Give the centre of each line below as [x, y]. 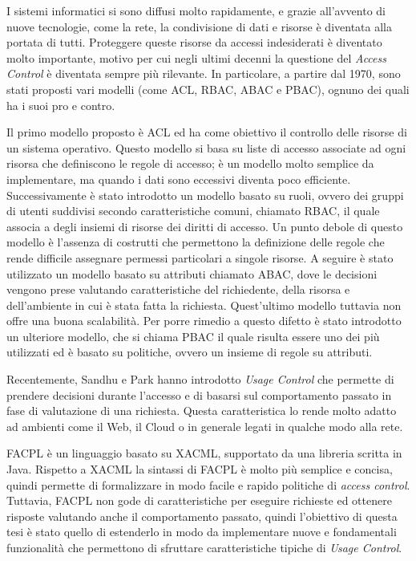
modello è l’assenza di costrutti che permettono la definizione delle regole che [196, 242]
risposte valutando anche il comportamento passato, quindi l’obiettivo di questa [202, 516]
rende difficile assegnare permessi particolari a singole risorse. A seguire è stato [200, 257]
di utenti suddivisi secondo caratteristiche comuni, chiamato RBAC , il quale [193, 211]
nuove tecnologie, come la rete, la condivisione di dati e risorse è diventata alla [199, 26]
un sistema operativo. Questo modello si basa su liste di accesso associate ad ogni [206, 147]
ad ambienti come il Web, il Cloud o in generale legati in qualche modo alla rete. [205, 426]
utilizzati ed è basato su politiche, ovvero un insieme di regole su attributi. [190, 352]
